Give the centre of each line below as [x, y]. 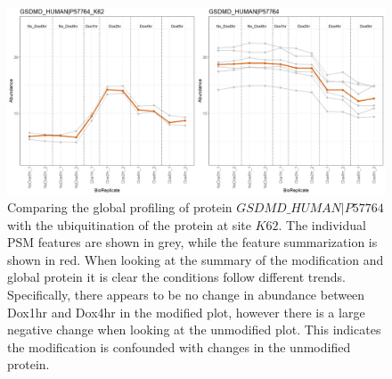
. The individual [322, 224]
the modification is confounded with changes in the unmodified [179, 346]
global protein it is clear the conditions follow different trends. [176, 277]
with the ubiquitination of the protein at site [129, 224]
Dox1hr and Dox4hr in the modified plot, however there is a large [186, 312]
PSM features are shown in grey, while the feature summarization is [192, 242]
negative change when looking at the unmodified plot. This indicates [194, 330]
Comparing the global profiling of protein [120, 206]
